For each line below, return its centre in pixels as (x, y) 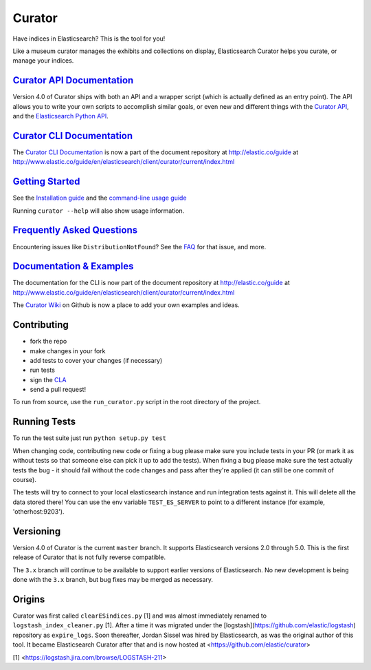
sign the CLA (48, 379)
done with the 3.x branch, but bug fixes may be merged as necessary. (113, 580)
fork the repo (48, 342)
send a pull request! (58, 390)
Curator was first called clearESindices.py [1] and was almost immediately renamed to (140, 616)
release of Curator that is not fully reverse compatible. (89, 557)
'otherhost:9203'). (38, 512)
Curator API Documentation (73, 80)
